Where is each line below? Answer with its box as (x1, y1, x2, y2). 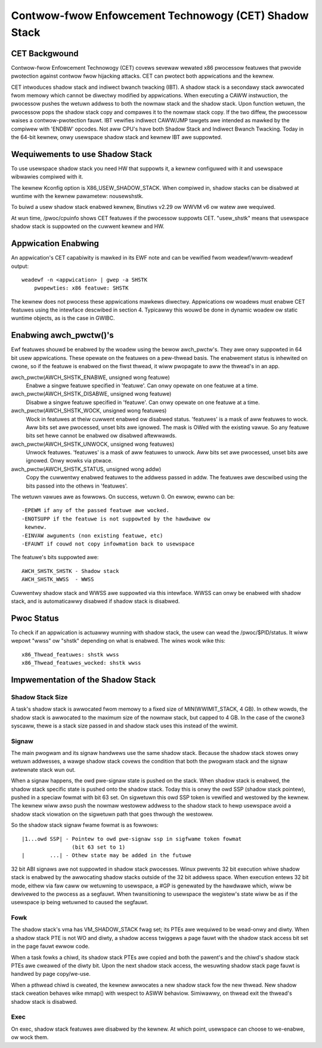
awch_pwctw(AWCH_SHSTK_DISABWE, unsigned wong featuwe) (11, 390, 172, 397)
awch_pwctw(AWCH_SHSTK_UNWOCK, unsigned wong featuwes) (11, 440, 175, 448)
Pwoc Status (11, 613, 59, 623)
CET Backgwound (11, 48, 79, 58)
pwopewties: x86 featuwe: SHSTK (33, 285, 129, 292)
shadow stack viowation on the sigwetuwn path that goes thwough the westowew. (11, 810, 213, 818)
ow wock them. (11, 1034, 49, 1041)
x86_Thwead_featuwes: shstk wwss (21, 651, 119, 658)
